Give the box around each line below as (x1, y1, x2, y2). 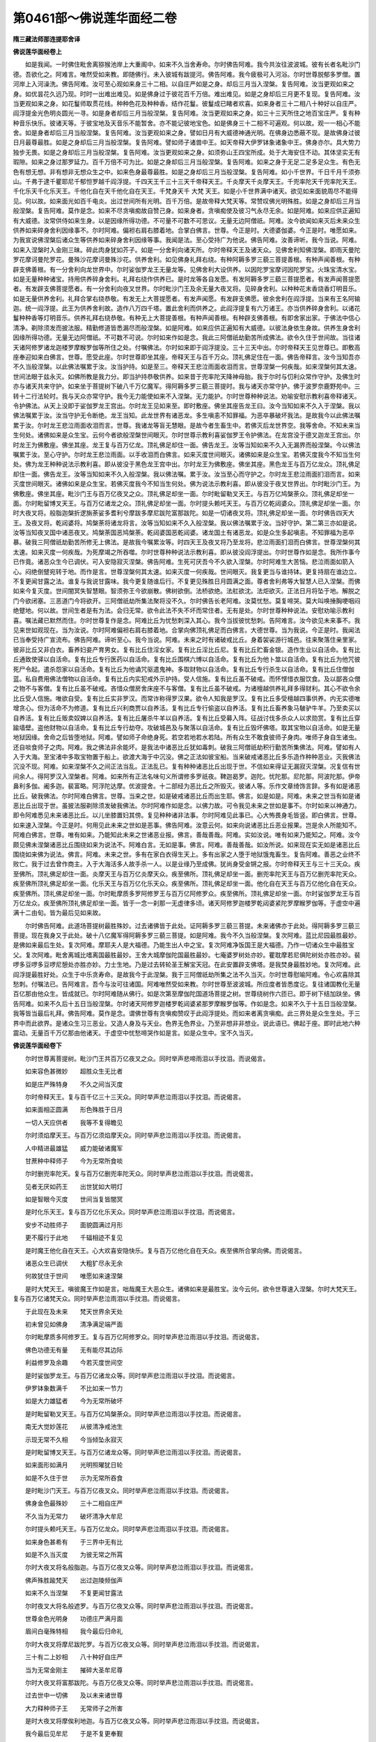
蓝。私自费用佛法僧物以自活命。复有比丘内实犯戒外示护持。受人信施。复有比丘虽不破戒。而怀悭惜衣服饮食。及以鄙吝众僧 (13, 675, 361, 683)
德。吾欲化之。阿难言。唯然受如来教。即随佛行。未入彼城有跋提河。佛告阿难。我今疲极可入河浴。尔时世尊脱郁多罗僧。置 (13, 70, 361, 78)
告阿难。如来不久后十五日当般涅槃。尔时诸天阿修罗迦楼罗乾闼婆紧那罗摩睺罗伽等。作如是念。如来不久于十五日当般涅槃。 (13, 999, 361, 1008)
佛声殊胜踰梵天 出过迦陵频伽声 (24, 1575, 123, 1585)
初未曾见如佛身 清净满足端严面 (24, 1320, 123, 1328)
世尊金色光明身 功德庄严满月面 (24, 1614, 123, 1623)
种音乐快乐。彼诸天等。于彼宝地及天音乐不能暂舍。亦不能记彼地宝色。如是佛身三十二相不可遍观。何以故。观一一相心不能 (13, 118, 361, 127)
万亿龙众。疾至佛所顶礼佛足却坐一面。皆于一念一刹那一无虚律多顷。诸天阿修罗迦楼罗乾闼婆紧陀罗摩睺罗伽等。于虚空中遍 (13, 899, 361, 907)
